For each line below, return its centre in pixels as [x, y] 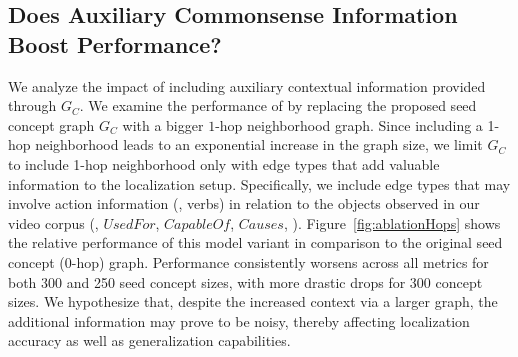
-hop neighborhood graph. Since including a [349, 124]
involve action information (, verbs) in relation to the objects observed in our [244, 203]
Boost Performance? [115, 43]
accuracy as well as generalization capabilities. [149, 340]
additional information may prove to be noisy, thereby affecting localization [239, 320]
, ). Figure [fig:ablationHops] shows [392, 222]
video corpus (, [53, 222]
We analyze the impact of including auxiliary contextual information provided [247, 85]
